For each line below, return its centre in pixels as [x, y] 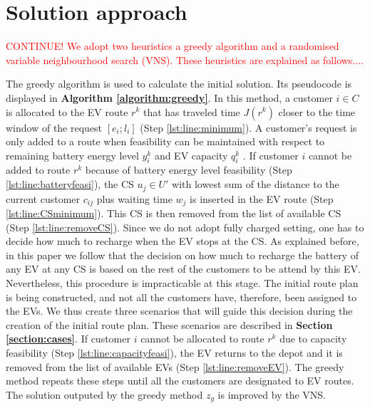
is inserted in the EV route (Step [262, 198]
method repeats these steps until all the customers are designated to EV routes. [180, 381]
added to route [38, 170]
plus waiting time [134, 198]
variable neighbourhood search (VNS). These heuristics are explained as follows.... [185, 59]
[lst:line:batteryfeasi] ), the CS [70, 184]
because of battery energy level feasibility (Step [189, 170]
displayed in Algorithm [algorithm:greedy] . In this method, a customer [169, 97]
